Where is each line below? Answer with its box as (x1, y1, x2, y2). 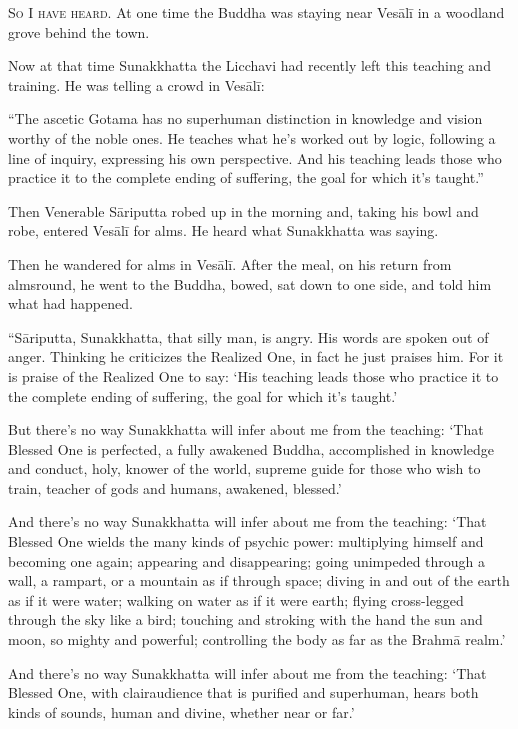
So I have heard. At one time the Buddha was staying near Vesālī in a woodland (8, 2, 505, 22)
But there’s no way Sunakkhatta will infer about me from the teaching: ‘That (8, 419, 484, 440)
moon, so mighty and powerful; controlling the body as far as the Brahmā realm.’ (8, 629, 506, 650)
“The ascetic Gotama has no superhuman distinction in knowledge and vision (8, 108, 483, 129)
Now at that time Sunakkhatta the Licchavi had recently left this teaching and (8, 55, 491, 76)
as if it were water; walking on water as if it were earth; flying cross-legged (8, 589, 464, 610)
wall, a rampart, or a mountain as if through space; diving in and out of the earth (8, 570, 510, 591)
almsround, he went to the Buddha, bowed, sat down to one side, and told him (8, 273, 492, 294)
